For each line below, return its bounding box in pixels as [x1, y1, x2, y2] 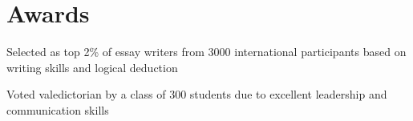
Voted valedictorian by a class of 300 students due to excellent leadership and [6, 86, 387, 103]
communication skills [6, 101, 109, 118]
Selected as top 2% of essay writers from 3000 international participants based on [6, 43, 407, 60]
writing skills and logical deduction [6, 58, 178, 75]
